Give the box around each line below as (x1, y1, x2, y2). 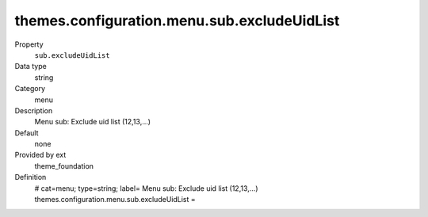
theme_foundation (34, 161, 94, 170)
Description (14, 105, 53, 115)
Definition (14, 173, 47, 182)
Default (14, 128, 39, 138)
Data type (14, 62, 47, 71)
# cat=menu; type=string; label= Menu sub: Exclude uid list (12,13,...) (34, 183, 258, 193)
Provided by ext (14, 150, 67, 160)
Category (14, 84, 46, 93)
